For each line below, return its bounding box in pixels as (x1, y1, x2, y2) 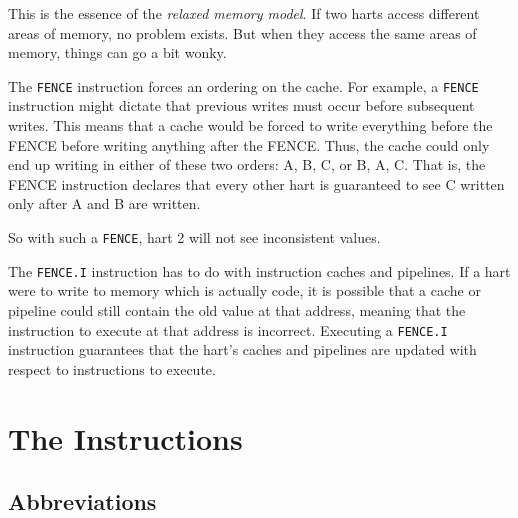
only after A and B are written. (8, 193, 201, 214)
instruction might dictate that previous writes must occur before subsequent (8, 95, 475, 116)
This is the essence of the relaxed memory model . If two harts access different (8, 3, 480, 23)
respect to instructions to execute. (8, 358, 216, 379)
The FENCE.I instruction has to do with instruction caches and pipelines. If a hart (8, 260, 511, 281)
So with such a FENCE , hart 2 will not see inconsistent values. (8, 227, 381, 247)
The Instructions (8, 417, 243, 458)
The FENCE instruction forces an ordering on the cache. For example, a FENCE (8, 75, 479, 96)
